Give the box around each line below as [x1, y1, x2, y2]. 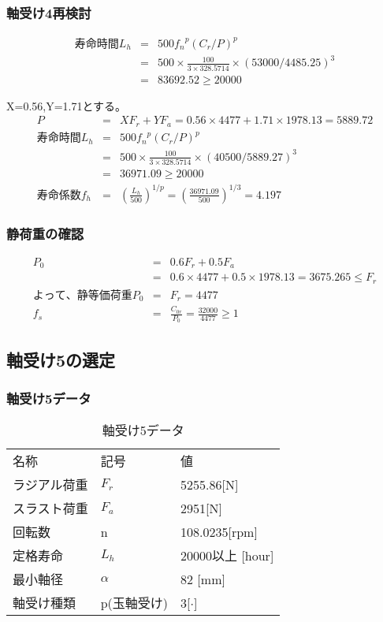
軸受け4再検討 [6, 2, 91, 22]
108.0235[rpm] [180, 522, 258, 541]
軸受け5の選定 [6, 347, 116, 371]
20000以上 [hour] [180, 546, 274, 565]
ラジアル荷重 [13, 475, 88, 494]
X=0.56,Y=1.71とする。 [6, 97, 127, 114]
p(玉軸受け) [100, 594, 169, 613]
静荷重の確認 [6, 223, 84, 243]
